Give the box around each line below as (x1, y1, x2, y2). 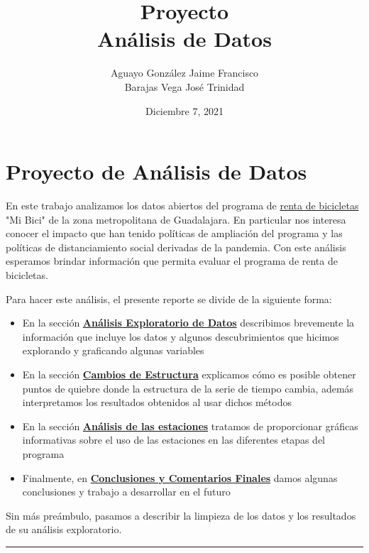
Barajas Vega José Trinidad (124, 79, 245, 94)
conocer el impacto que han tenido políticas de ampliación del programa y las (6, 226, 343, 241)
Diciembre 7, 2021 (145, 103, 224, 118)
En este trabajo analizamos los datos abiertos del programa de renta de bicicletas (6, 198, 359, 213)
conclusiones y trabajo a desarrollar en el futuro (22, 484, 231, 499)
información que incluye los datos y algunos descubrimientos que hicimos (22, 329, 339, 344)
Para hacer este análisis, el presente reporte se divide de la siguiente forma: (6, 291, 332, 306)
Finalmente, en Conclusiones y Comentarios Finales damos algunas (22, 470, 338, 485)
